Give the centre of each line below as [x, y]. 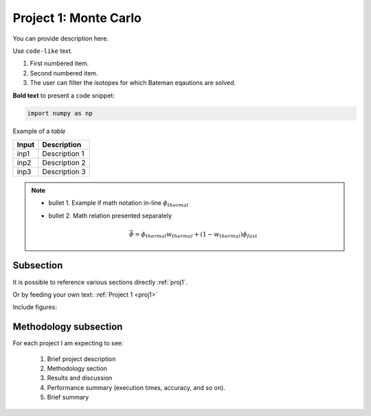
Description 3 [64, 172]
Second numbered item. [64, 73]
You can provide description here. [61, 38]
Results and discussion [80, 378]
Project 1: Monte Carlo [77, 18]
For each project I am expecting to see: [68, 343]
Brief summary [68, 397]
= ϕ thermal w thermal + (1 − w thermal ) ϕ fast [196, 235]
